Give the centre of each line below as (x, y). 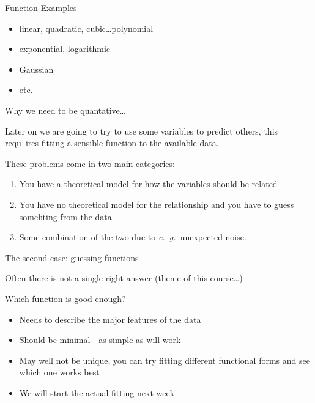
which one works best (59, 372)
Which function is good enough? (65, 298)
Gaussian (36, 69)
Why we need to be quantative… (65, 110)
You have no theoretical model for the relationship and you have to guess (157, 204)
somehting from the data (65, 216)
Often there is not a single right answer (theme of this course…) (124, 278)
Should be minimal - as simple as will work (100, 340)
